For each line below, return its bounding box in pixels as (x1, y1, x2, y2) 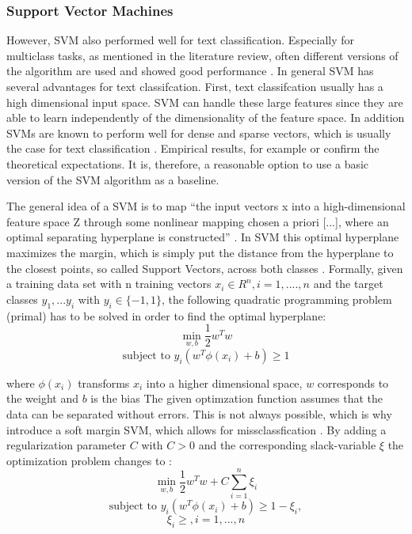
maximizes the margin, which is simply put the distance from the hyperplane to (6, 244, 394, 260)
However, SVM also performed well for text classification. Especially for (6, 32, 354, 48)
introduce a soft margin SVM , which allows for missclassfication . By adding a (6, 421, 387, 437)
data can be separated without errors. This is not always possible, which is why (6, 405, 392, 422)
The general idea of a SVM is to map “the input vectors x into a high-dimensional (6, 198, 406, 214)
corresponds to (317, 374, 389, 391)
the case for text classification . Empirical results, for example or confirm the (6, 140, 380, 157)
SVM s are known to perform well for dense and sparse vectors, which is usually (6, 124, 391, 141)
